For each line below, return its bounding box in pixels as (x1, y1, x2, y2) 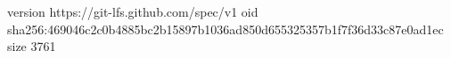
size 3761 (7, 37, 56, 55)
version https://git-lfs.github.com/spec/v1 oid (7, 3, 258, 20)
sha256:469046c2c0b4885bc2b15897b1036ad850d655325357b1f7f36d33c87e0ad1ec (7, 19, 444, 38)
